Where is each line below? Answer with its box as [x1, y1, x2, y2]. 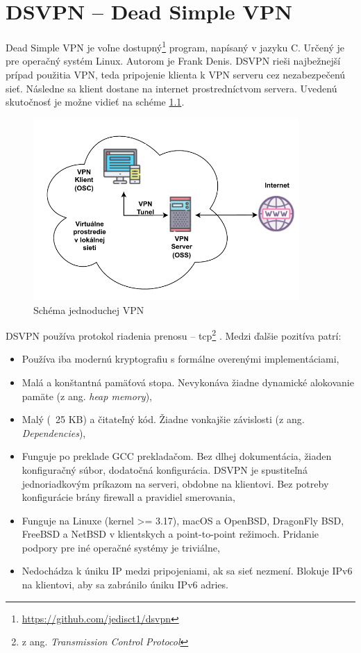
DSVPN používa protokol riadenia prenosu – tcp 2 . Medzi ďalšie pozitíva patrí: [6, 326, 342, 342]
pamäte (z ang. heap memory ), [22, 388, 152, 403]
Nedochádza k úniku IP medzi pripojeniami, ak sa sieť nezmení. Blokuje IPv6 [22, 563, 353, 578]
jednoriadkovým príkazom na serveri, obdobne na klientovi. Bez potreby [22, 476, 329, 490]
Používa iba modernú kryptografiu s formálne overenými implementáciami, [22, 352, 339, 366]
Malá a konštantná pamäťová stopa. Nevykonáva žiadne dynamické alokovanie [22, 374, 354, 389]
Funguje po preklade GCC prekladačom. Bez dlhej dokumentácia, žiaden [22, 449, 332, 463]
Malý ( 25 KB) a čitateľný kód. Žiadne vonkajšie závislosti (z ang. [22, 412, 305, 427]
